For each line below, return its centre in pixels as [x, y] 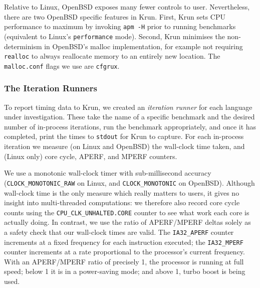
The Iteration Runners [51, 88]
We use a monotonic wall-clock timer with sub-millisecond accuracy [108, 173]
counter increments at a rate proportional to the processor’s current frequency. [124, 252]
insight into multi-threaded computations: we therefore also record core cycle [122, 202]
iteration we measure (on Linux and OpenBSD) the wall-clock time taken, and [124, 146]
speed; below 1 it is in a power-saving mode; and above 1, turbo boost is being [125, 271]
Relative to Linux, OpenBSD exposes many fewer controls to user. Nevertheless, [127, 7]
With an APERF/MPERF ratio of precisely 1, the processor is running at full [124, 261]
